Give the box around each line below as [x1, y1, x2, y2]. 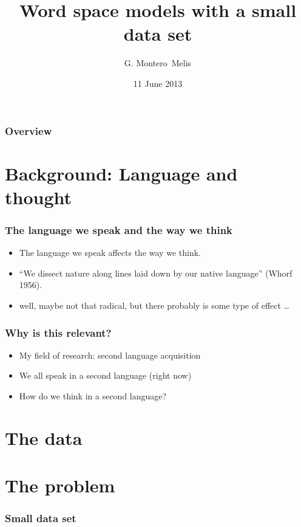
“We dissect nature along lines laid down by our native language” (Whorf [19, 266, 293, 279]
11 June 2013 [133, 77, 183, 89]
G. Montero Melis [124, 57, 192, 69]
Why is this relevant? [5, 325, 112, 340]
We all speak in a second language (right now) [19, 369, 192, 382]
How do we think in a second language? [19, 389, 167, 402]
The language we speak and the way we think [5, 222, 233, 237]
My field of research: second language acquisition [19, 348, 201, 361]
